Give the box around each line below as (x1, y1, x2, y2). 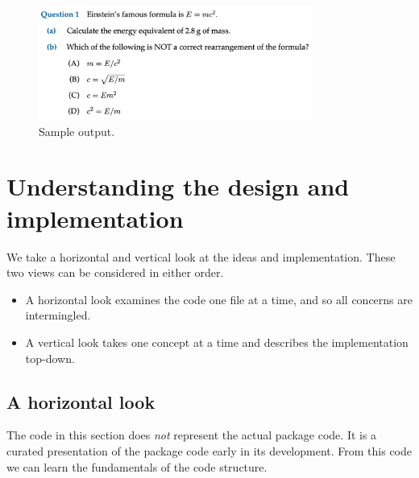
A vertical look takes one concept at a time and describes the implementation (25, 333, 409, 350)
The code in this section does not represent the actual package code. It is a (6, 426, 377, 443)
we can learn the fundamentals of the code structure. (6, 458, 268, 475)
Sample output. (39, 122, 115, 139)
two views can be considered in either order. (6, 264, 224, 281)
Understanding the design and (6, 170, 350, 203)
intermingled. (25, 307, 91, 323)
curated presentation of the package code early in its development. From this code (6, 442, 413, 459)
